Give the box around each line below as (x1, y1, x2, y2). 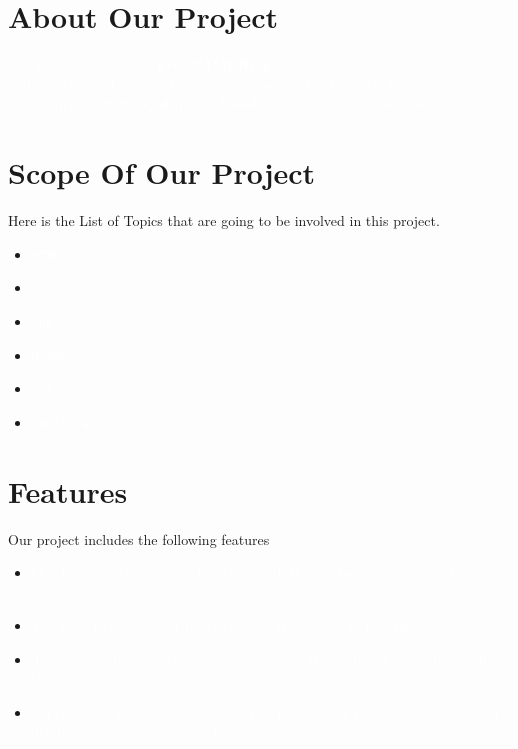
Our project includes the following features (8, 528, 270, 549)
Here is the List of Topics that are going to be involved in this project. (8, 210, 440, 231)
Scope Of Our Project (8, 152, 316, 193)
